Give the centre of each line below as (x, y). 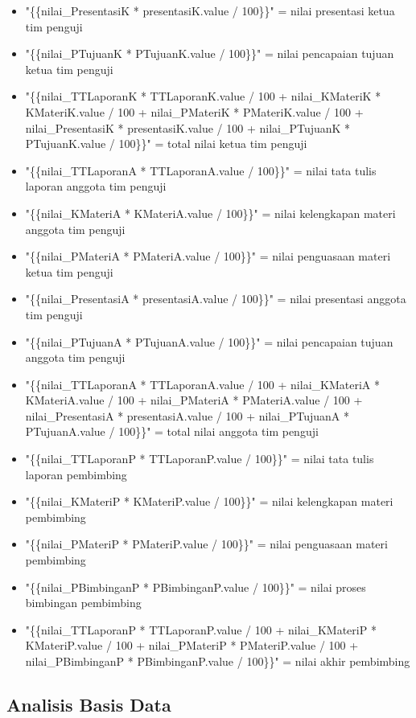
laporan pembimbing (76, 474)
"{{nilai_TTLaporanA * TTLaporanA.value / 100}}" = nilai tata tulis (201, 170)
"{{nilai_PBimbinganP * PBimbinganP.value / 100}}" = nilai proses (196, 587)
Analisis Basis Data (89, 704)
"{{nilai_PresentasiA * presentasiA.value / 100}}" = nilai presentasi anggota (216, 299)
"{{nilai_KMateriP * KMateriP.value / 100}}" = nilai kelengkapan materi (209, 501)
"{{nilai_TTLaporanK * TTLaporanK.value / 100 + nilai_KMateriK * (203, 96)
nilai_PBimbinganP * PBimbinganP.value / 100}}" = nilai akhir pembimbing (218, 661)
